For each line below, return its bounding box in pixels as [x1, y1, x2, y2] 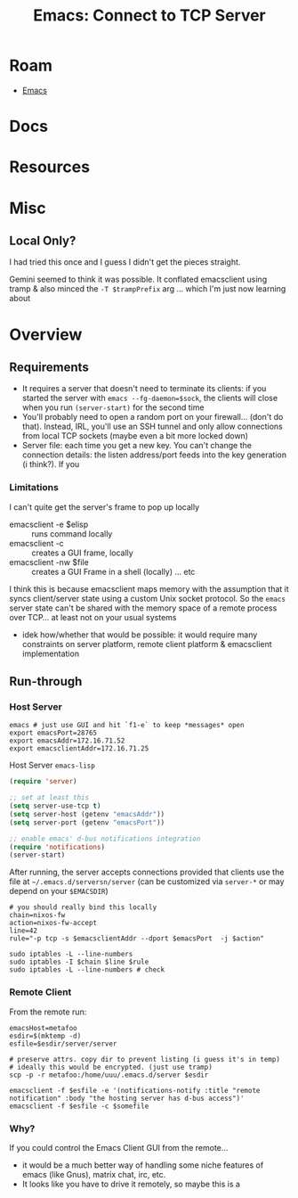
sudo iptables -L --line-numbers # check [9, 965, 165, 974]
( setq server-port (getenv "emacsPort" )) [9, 817, 165, 827]
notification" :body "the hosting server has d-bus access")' [9, 1094, 245, 1103]
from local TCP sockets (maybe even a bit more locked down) [21, 431, 249, 441]
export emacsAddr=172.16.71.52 [9, 736, 125, 745]
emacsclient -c [9, 537, 64, 548]
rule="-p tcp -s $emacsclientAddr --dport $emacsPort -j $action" [9, 934, 265, 943]
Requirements [9, 359, 89, 374]
